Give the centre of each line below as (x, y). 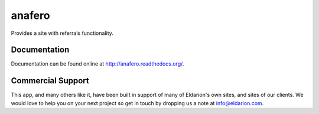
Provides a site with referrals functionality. (62, 33)
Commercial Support (50, 81)
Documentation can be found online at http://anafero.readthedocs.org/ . (97, 64)
